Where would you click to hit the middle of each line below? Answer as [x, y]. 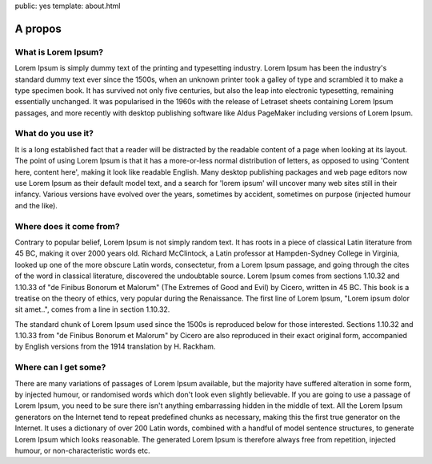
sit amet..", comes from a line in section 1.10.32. [92, 309]
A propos [38, 28]
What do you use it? [54, 134]
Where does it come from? [67, 226]
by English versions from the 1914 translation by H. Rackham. [115, 347]
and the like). [36, 205]
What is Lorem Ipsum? [59, 52]
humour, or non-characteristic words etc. [82, 450]
